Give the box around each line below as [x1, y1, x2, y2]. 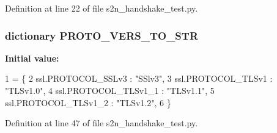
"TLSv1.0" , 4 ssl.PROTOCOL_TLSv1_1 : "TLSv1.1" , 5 [5, 84, 215, 96]
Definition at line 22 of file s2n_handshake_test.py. [5, 2, 198, 14]
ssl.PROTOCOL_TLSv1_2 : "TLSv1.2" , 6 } [5, 96, 171, 109]
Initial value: [5, 51, 59, 64]
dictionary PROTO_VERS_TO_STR [5, 27, 199, 43]
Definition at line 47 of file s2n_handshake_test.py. [5, 117, 198, 129]
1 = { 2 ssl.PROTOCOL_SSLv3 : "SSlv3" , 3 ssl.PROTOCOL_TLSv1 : [5, 72, 273, 85]
